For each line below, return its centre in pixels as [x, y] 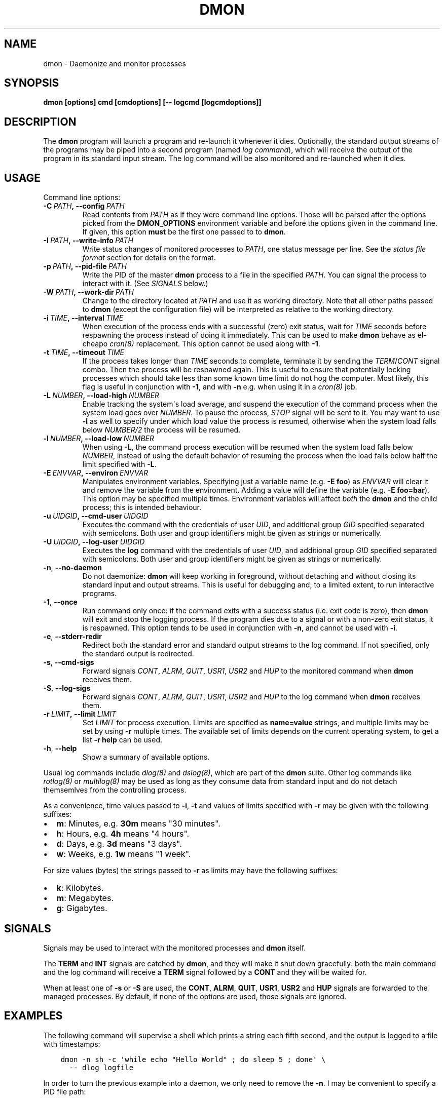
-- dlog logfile [101, 1067]
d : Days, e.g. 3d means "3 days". [119, 844]
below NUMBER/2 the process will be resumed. [161, 430]
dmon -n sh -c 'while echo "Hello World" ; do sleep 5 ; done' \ [193, 1059]
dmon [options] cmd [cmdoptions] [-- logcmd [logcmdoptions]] [152, 102]
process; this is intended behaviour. [142, 507]
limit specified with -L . [119, 464]
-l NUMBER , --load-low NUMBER [99, 439]
